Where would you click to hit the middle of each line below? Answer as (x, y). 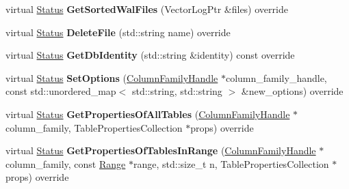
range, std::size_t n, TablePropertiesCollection (231, 163)
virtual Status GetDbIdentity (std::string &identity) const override (150, 55)
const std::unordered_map (61, 91)
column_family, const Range (66, 163)
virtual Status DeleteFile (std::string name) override (118, 32)
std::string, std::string (177, 91)
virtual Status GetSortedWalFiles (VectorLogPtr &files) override (147, 9)
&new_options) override (292, 91)
